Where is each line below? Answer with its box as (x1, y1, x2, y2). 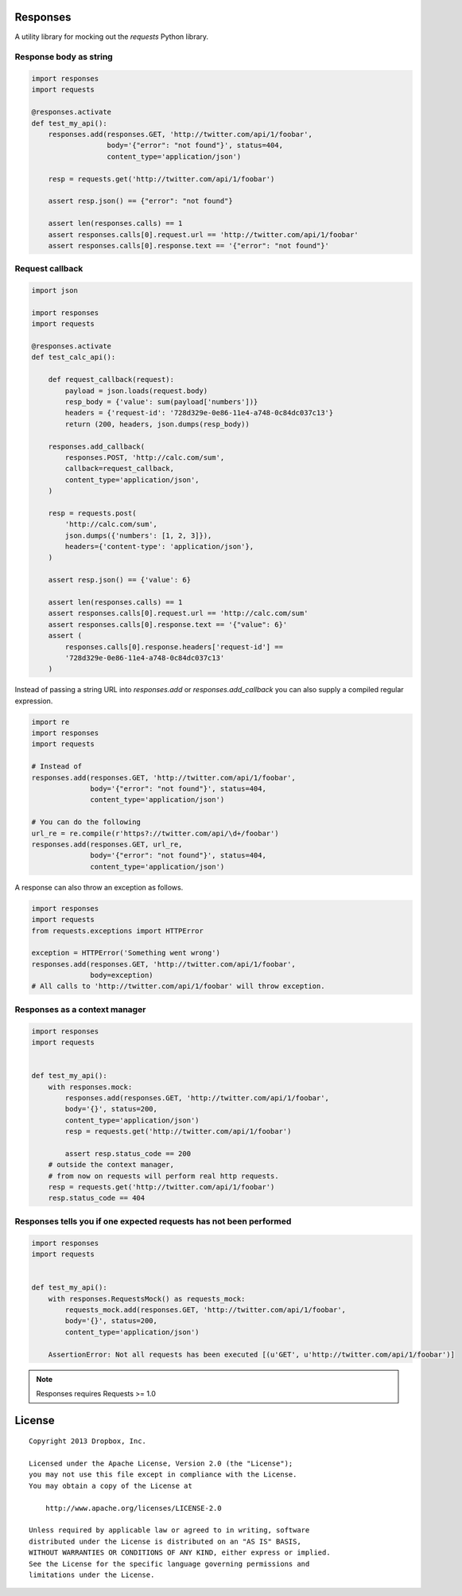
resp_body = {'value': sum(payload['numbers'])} (64, 397, 258, 406)
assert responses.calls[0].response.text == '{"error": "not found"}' (48, 241, 330, 250)
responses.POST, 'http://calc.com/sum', (64, 453, 225, 461)
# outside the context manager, (48, 1160, 175, 1170)
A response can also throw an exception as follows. (14, 882, 184, 892)
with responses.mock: (48, 1082, 133, 1092)
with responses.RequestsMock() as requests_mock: (48, 1294, 246, 1303)
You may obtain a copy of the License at (29, 1481, 192, 1490)
